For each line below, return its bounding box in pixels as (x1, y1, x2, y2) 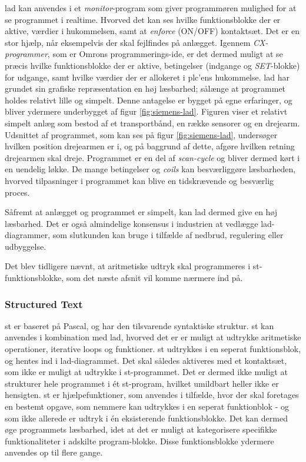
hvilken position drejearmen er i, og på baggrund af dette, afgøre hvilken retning (5, 140, 295, 152)
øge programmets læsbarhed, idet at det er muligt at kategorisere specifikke (5, 423, 277, 436)
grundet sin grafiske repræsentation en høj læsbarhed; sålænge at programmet (5, 82, 286, 95)
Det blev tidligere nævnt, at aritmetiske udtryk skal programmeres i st (5, 260, 260, 272)
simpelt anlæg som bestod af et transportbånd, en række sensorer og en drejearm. (5, 116, 300, 129)
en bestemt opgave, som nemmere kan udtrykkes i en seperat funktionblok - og (5, 400, 289, 413)
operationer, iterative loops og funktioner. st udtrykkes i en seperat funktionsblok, (5, 343, 301, 355)
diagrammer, (5, 229, 51, 241)
